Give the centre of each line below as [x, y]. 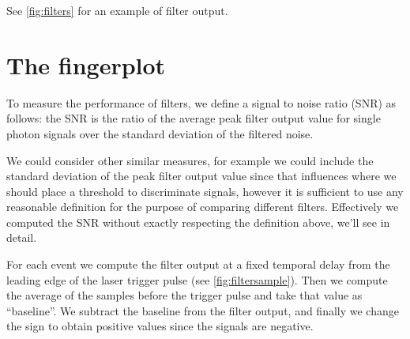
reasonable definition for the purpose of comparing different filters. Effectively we [203, 207]
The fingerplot [86, 64]
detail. [22, 237]
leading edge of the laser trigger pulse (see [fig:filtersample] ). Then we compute [197, 279]
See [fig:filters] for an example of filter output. [117, 10]
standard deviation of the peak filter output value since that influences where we [201, 176]
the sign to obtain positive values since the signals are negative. [160, 326]
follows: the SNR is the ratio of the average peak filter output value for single [194, 118]
